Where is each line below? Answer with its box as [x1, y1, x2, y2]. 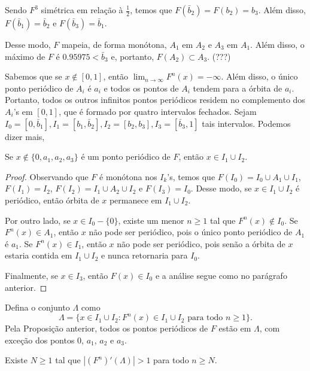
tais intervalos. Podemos [202, 117, 291, 129]
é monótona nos [99, 170, 157, 183]
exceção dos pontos [5, 333, 75, 346]
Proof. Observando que [5, 170, 89, 183]
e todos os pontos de [104, 81, 179, 94]
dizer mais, [5, 130, 45, 142]
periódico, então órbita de [5, 193, 99, 206]
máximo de [5, 50, 45, 62]
